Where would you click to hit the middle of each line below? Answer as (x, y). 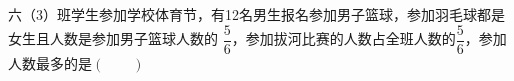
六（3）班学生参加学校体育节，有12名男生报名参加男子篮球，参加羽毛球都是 (256, 14)
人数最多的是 (50, 62)
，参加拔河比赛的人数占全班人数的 (343, 38)
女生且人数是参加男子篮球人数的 (113, 38)
